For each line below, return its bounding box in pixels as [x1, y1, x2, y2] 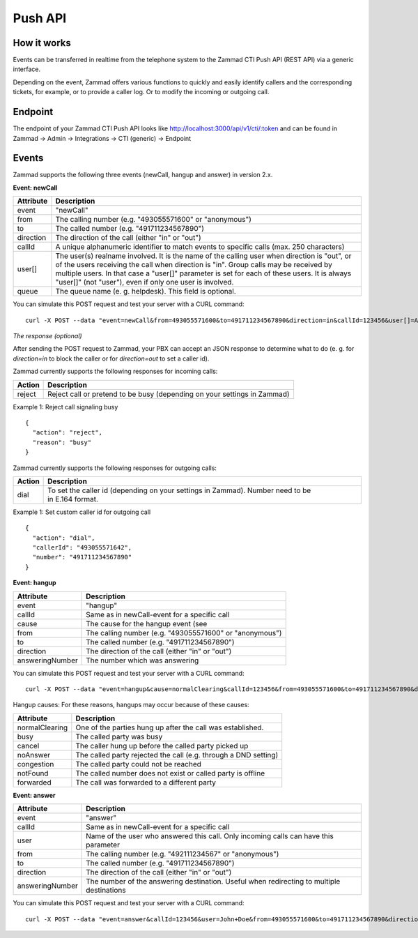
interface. [13, 65, 41, 73]
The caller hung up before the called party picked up [75, 741, 249, 750]
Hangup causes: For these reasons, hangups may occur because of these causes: [13, 701, 250, 709]
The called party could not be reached [75, 759, 201, 769]
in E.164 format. [47, 494, 99, 504]
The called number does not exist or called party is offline [75, 768, 265, 778]
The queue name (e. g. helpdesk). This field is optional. [55, 287, 236, 296]
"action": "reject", [32, 429, 103, 437]
